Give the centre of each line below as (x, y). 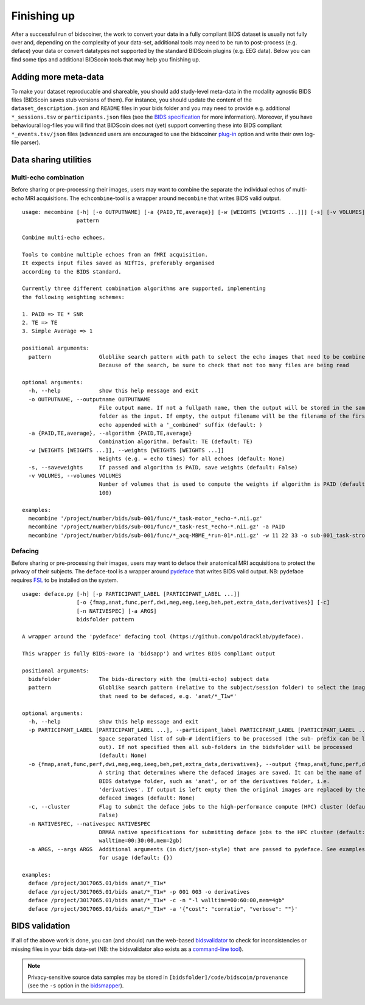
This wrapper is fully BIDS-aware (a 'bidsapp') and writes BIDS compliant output (149, 653)
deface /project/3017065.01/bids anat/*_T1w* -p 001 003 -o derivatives (139, 892)
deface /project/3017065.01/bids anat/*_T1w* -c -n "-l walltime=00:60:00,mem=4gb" (157, 900)
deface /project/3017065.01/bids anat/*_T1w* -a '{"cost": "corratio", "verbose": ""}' (163, 909)
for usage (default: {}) (136, 858)
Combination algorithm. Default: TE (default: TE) (176, 442)
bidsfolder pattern (106, 620)
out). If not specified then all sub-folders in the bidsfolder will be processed (226, 747)
